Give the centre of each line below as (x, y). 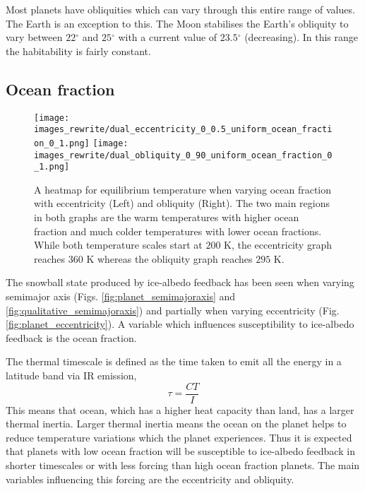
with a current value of (168, 37)
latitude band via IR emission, (71, 375)
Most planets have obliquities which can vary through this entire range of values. (180, 9)
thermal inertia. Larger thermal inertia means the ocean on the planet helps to (176, 424)
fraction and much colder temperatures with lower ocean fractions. (178, 231)
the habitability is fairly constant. (78, 51)
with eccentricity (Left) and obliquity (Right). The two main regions (182, 203)
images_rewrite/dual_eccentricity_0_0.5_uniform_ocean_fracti (183, 130)
